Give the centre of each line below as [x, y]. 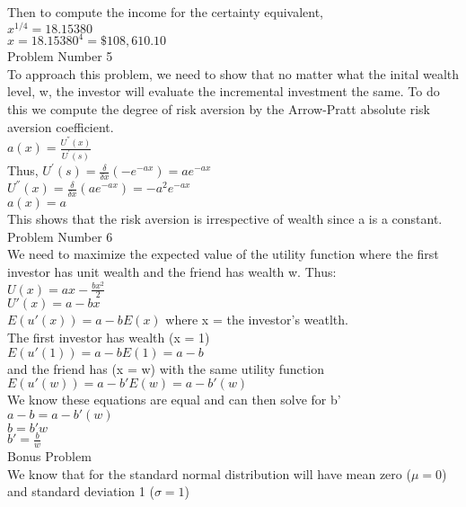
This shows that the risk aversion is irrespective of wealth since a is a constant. [225, 219]
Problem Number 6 [60, 236]
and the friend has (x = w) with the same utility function [166, 368]
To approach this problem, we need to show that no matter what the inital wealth [233, 73]
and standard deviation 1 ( [81, 491]
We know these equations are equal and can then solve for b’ [174, 400]
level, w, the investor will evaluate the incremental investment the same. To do [224, 91]
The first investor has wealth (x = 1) [109, 338]
